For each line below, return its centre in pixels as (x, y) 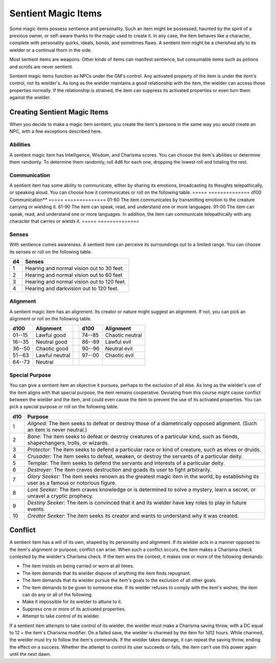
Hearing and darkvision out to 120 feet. (72, 288)
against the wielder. (30, 98)
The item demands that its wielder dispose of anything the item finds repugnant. (107, 573)
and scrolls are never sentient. (41, 67)
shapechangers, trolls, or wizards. (68, 443)
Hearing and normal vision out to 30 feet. (75, 268)
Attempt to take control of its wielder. (61, 616)
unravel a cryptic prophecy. (60, 496)
